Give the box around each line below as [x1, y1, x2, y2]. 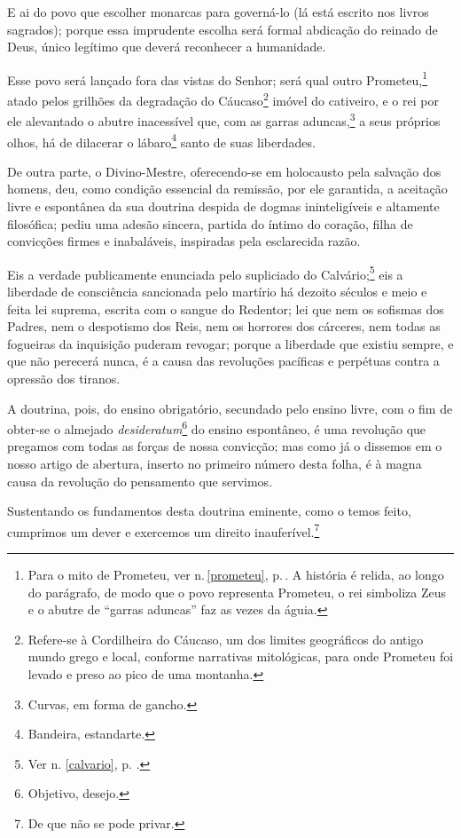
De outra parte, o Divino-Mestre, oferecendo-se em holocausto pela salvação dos [7, 162, 441, 180]
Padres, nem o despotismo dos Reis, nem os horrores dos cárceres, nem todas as [7, 317, 441, 336]
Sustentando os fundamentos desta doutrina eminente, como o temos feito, [7, 502, 411, 520]
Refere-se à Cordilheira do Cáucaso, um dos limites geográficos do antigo [27, 629, 424, 648]
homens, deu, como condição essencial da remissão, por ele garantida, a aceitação [7, 179, 448, 198]
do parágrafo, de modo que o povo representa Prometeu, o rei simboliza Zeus [27, 582, 446, 601]
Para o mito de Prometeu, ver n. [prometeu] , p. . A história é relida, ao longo [27, 565, 444, 584]
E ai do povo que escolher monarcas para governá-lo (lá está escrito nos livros [7, 3, 429, 20]
